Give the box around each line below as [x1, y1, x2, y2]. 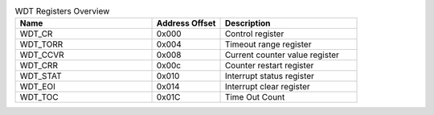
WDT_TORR [19, 39, 63, 50]
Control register [224, 28, 285, 39]
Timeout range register [224, 39, 312, 50]
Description [224, 18, 271, 29]
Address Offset [156, 18, 216, 29]
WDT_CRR [19, 60, 58, 72]
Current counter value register [224, 49, 339, 60]
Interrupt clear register [224, 81, 310, 92]
